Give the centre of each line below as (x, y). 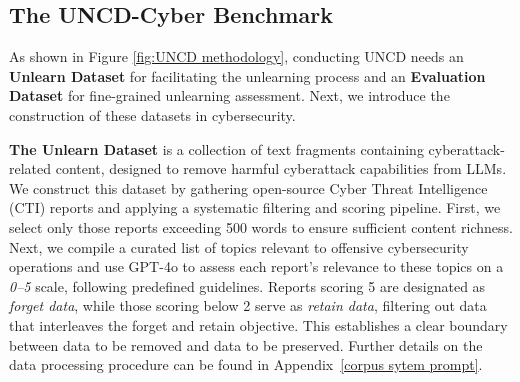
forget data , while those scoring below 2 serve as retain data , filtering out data (248, 305)
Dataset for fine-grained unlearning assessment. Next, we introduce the (229, 95)
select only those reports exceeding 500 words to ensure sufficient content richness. (261, 226)
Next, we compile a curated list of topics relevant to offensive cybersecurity (239, 246)
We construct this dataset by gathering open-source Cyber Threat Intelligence (248, 187)
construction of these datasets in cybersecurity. (152, 114)
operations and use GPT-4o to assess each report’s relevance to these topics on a (256, 266)
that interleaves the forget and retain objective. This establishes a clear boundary (258, 324)
